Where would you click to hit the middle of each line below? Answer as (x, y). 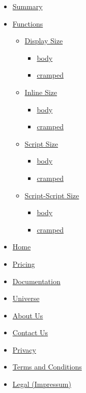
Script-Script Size (52, 195)
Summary (27, 6)
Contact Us (30, 332)
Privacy (24, 349)
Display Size (44, 41)
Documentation (36, 281)
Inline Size (41, 92)
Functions (28, 23)
